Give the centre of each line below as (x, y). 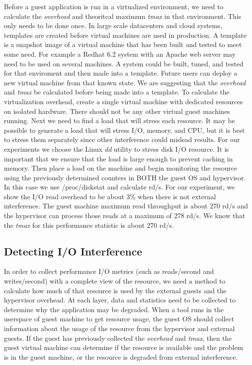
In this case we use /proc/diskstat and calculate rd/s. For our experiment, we (119, 187)
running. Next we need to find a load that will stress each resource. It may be (119, 120)
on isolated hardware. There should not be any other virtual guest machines (117, 111)
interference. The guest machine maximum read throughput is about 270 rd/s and (126, 206)
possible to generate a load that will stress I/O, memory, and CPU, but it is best (125, 130)
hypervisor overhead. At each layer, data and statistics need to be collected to (120, 300)
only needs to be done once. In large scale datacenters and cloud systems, (113, 25)
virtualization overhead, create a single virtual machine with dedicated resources (124, 101)
